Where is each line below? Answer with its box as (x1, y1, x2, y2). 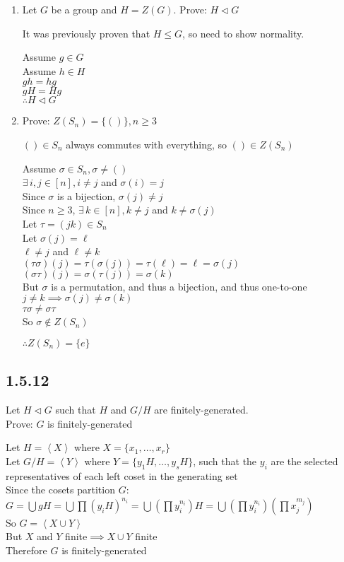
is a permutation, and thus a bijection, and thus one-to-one (51, 279, 307, 293)
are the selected (271, 453, 338, 468)
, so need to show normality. (182, 25, 304, 40)
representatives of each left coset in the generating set (6, 468, 238, 483)
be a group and (51, 2, 117, 16)
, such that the (193, 453, 257, 468)
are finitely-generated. (154, 402, 249, 417)
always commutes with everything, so (66, 136, 227, 151)
